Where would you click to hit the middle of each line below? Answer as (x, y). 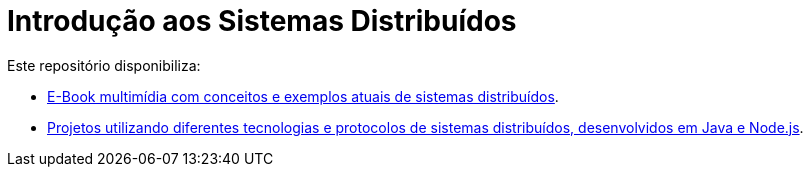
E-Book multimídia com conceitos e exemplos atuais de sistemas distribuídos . (303, 96)
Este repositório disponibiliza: (104, 65)
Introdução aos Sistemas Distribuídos (262, 21)
